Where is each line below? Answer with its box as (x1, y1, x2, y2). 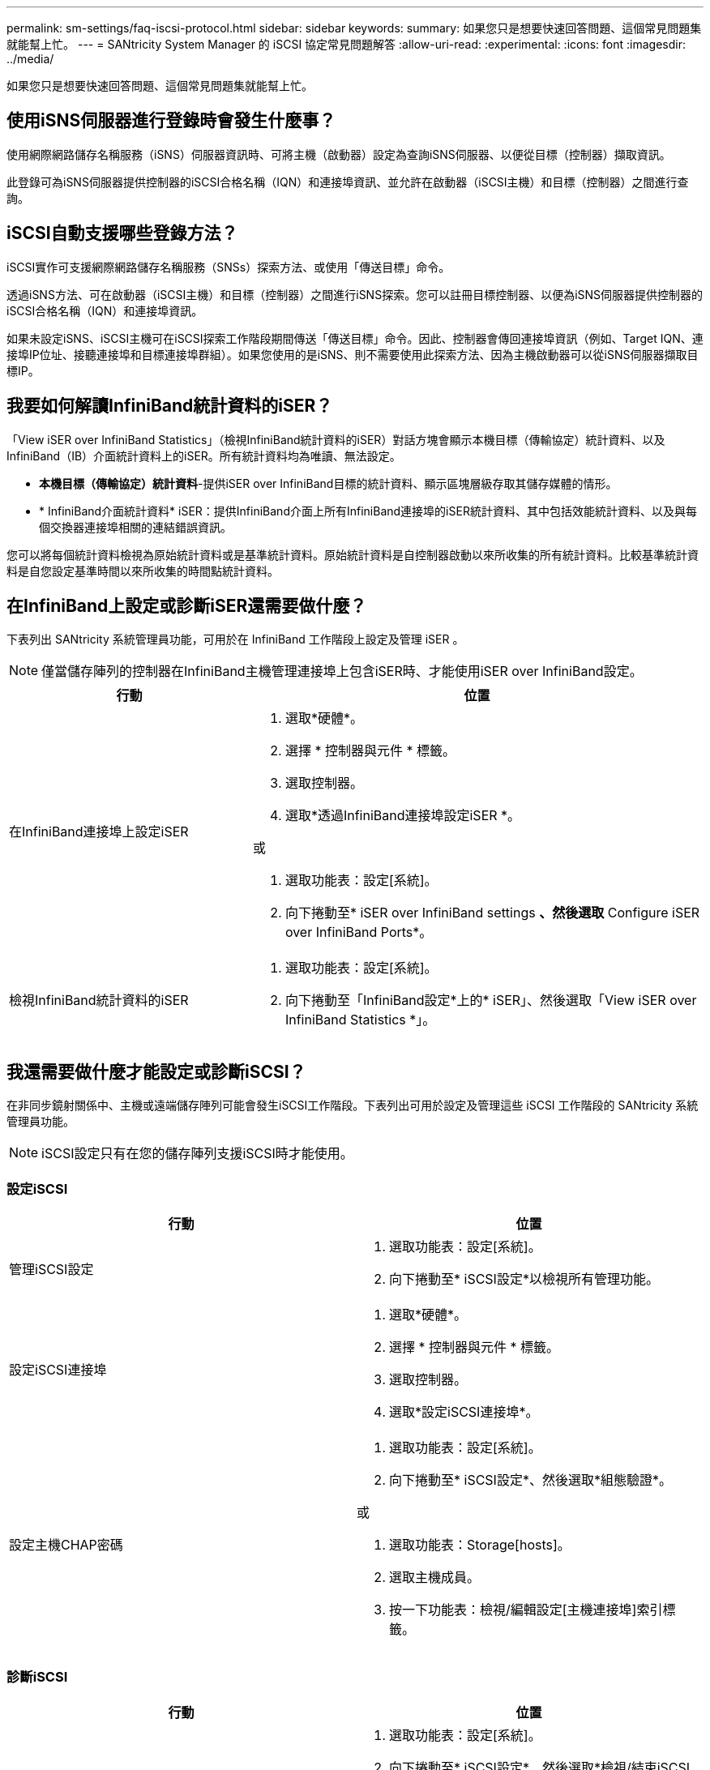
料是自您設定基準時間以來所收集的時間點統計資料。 (6, 563, 279, 578)
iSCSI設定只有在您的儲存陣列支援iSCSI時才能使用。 (41, 1145, 353, 1162)
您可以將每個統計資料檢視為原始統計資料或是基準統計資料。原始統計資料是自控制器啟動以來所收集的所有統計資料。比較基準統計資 (6, 547, 699, 562)
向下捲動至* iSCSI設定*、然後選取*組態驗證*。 (389, 1471, 672, 1488)
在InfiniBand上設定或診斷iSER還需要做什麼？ (6, 595, 367, 616)
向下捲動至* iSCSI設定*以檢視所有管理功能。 (389, 1270, 659, 1287)
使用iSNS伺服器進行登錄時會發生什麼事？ (6, 110, 336, 131)
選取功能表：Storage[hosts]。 (389, 1536, 571, 1553)
